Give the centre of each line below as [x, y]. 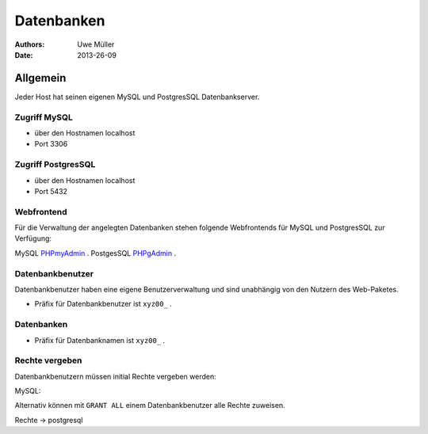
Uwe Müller [96, 44]
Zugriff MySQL [44, 117]
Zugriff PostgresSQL [55, 165]
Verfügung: [33, 238]
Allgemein [40, 78]
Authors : [30, 44]
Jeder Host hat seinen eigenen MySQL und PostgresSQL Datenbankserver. [137, 97]
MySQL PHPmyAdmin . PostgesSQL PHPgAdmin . [96, 253]
